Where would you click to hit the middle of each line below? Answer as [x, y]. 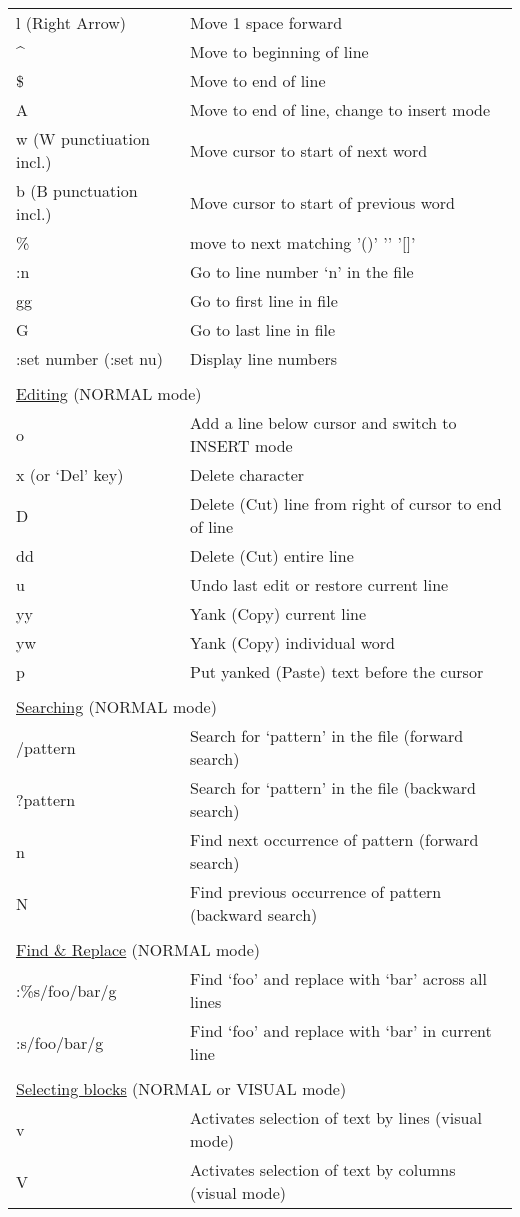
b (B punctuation [77, 190]
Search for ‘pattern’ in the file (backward [333, 787]
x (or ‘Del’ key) [70, 474]
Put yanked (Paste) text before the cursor [337, 671]
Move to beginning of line [279, 51]
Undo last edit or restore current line [319, 584]
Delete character [247, 474]
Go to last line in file [263, 329]
